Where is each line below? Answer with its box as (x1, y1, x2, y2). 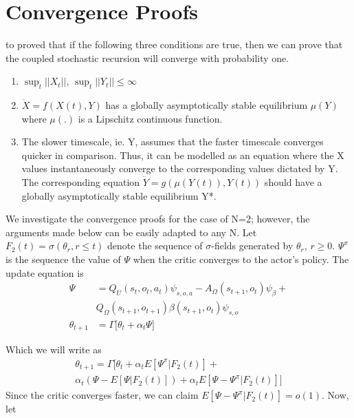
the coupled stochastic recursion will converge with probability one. (5, 50, 289, 65)
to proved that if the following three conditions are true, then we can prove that (5, 37, 343, 52)
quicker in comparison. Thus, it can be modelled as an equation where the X (21, 147, 344, 162)
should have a (264, 175, 322, 189)
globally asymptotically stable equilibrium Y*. (21, 188, 217, 202)
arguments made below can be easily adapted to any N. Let (5, 224, 257, 239)
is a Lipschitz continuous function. (78, 111, 223, 125)
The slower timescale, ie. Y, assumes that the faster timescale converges (21, 134, 324, 149)
